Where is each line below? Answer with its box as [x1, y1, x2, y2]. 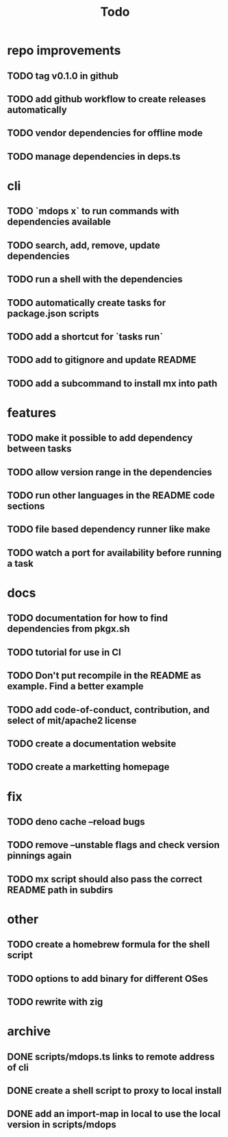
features [7, 405, 57, 421]
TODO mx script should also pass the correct [7, 873, 203, 885]
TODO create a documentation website [7, 738, 177, 749]
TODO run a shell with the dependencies [7, 274, 183, 285]
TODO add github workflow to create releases [7, 93, 207, 105]
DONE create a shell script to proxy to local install [7, 1085, 222, 1097]
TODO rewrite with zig [7, 996, 103, 1008]
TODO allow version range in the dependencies [7, 466, 212, 478]
